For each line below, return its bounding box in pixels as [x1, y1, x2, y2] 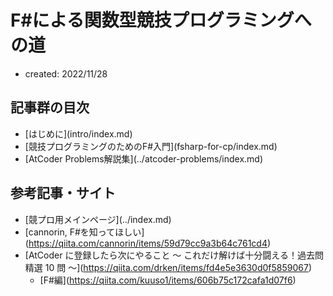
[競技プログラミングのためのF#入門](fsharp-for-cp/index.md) [24, 140, 278, 152]
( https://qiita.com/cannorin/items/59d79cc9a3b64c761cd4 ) [24, 237, 272, 249]
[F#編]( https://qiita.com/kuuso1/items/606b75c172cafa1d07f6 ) [39, 274, 297, 286]
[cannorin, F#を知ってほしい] [24, 226, 145, 238]
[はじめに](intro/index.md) [24, 127, 133, 140]
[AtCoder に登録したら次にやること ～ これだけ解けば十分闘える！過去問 [24, 249, 324, 261]
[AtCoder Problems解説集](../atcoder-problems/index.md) [24, 152, 264, 165]
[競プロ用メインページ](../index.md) [24, 213, 172, 225]
